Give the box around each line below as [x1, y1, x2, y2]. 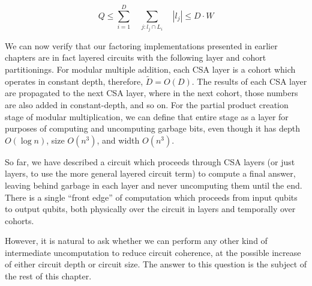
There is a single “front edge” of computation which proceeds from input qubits [5, 190, 298, 203]
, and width [97, 133, 140, 146]
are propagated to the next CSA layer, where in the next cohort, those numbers [5, 87, 298, 99]
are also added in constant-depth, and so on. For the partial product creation [5, 98, 289, 111]
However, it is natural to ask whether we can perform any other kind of [5, 234, 268, 247]
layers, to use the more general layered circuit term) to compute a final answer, [5, 167, 296, 180]
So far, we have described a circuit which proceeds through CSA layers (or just [5, 155, 295, 168]
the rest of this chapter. [5, 270, 92, 282]
